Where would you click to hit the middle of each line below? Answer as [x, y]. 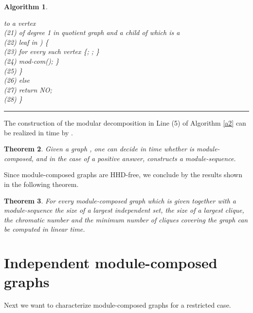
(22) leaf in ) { [26, 42]
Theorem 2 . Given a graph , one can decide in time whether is [99, 149]
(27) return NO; [28, 89]
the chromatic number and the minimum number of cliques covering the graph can [126, 219]
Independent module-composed [111, 263]
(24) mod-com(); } [31, 61]
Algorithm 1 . [26, 6]
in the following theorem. [41, 184]
